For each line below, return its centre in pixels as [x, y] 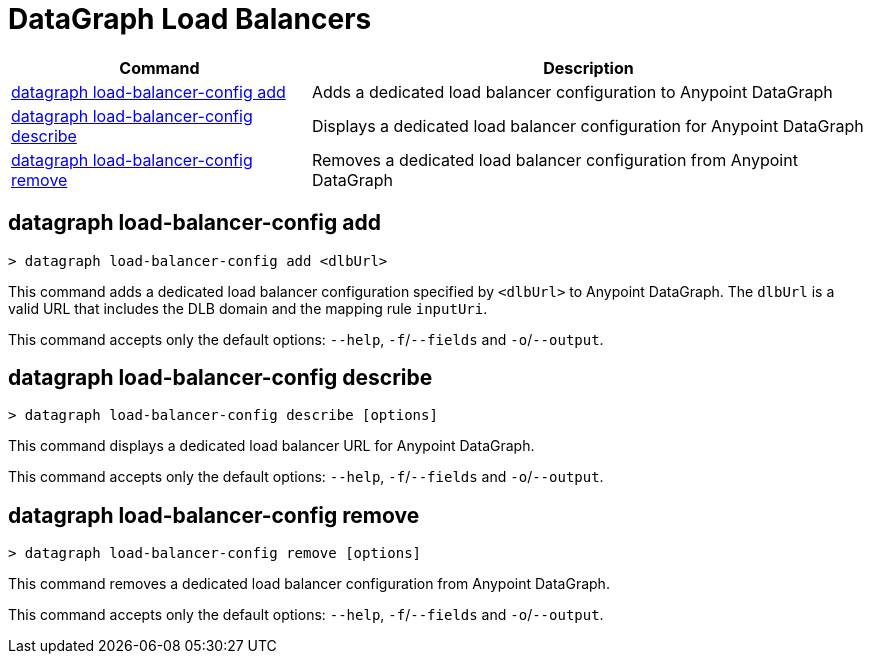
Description [588, 67]
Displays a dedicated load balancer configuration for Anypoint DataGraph [587, 125]
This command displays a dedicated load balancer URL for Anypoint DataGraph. [271, 446]
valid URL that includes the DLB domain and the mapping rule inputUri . [248, 308]
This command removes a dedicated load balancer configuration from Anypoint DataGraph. [309, 584]
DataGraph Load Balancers [190, 19]
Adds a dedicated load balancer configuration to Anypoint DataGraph [572, 91]
